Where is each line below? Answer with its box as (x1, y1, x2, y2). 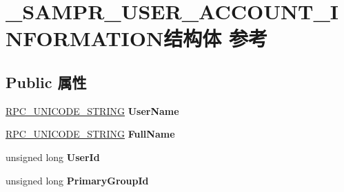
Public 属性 (6, 71, 87, 92)
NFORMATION (6, 24, 164, 52)
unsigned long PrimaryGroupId (6, 173, 149, 187)
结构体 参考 (163, 24, 267, 52)
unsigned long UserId (6, 149, 100, 164)
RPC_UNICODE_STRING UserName (6, 103, 179, 118)
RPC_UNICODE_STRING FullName (6, 127, 175, 141)
